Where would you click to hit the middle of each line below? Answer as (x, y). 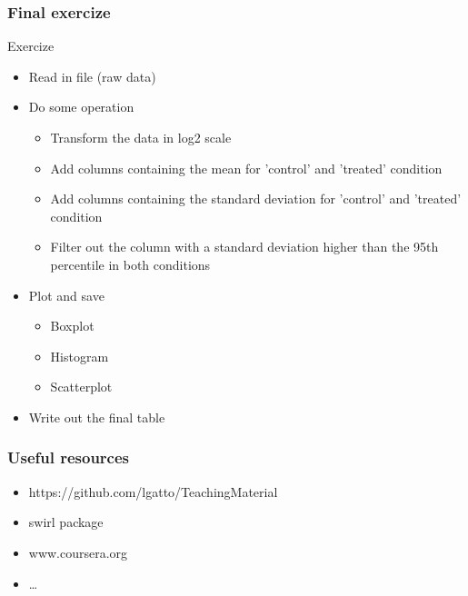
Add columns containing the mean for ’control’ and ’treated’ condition (246, 168)
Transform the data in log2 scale (141, 137)
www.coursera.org (78, 552)
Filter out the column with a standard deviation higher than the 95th (244, 247)
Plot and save (66, 295)
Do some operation (81, 107)
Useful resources (69, 457)
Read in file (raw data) (92, 76)
